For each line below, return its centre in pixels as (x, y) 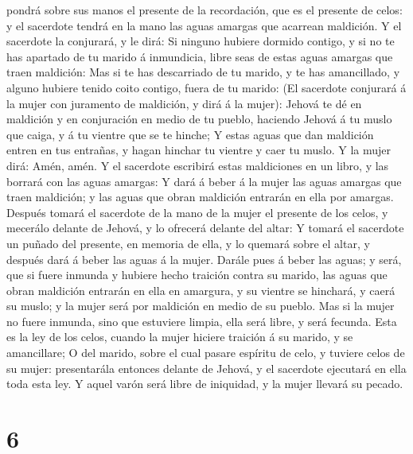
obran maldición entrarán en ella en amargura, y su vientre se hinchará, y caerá (201, 290)
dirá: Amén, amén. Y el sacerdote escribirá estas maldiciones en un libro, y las (198, 165)
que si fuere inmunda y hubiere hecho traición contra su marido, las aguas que (197, 275)
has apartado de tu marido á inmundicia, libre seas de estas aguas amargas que (200, 56)
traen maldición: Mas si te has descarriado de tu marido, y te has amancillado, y (203, 72)
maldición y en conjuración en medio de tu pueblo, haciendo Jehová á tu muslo (199, 119)
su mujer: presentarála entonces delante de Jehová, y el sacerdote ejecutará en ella (206, 368)
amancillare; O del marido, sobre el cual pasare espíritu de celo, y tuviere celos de (206, 353)
